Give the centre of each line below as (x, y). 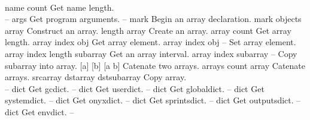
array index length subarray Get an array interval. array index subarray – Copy (151, 53)
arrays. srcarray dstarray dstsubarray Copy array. (96, 77)
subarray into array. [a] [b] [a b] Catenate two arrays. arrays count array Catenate (155, 65)
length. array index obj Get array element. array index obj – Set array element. (151, 42)
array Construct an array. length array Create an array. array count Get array (148, 30)
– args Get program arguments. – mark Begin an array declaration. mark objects (153, 19)
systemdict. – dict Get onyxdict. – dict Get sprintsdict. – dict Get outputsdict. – (153, 100)
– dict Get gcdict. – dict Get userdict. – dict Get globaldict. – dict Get (135, 88)
